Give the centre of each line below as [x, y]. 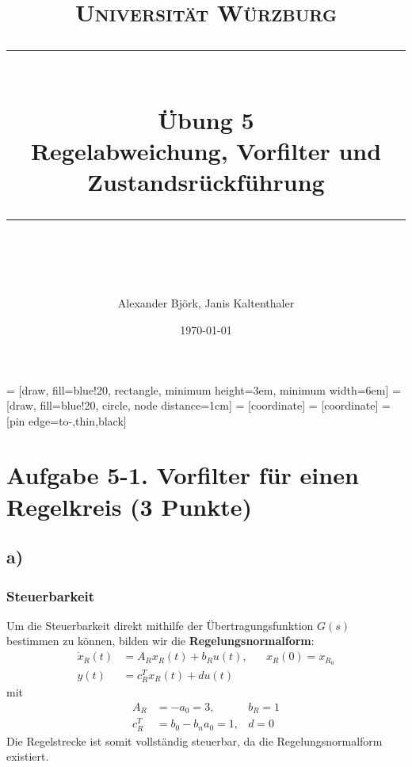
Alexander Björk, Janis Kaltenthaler [206, 303]
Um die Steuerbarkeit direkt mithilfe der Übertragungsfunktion [160, 625]
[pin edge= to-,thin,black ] [67, 420]
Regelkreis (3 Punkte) [130, 506]
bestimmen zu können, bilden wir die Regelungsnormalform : [160, 641]
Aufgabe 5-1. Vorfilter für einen [183, 475]
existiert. [28, 756]
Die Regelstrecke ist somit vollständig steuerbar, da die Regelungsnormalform [195, 740]
